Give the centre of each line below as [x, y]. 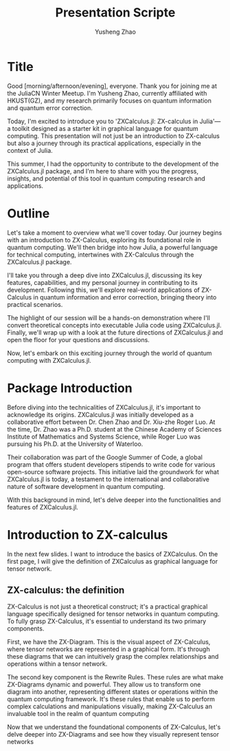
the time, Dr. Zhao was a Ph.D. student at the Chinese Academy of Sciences [114, 429]
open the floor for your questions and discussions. [78, 339]
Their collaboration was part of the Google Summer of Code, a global [105, 457]
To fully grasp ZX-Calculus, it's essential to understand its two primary [107, 622]
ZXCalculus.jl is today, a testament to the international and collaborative [108, 479]
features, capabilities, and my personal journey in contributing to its [102, 282]
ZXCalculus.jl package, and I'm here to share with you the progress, [103, 171]
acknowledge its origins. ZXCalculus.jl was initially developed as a [101, 414]
